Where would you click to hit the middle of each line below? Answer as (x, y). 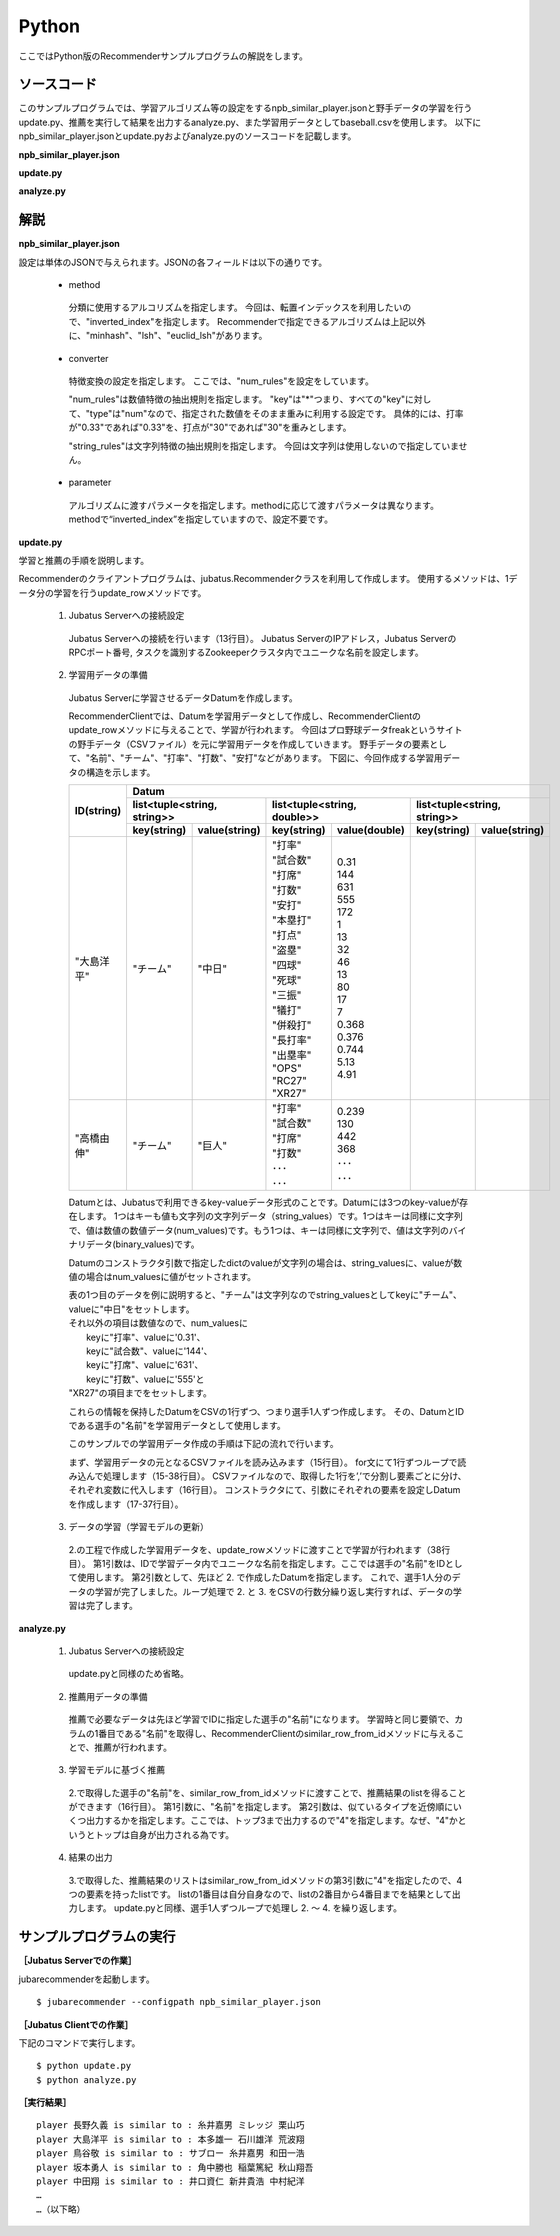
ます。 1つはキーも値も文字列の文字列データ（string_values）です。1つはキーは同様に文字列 (274, 1216)
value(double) (370, 830)
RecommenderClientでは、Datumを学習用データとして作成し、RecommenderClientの (245, 716)
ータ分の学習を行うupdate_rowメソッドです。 (112, 592)
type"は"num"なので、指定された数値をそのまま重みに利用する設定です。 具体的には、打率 (276, 413)
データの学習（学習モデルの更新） (138, 1527)
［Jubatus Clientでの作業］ (76, 2024)
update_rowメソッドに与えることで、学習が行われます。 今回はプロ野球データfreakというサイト (265, 730)
